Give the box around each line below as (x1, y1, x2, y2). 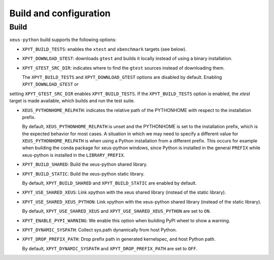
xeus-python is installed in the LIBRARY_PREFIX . (22, 152, 125, 158)
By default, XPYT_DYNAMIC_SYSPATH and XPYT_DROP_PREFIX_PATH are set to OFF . (22, 245, 198, 251)
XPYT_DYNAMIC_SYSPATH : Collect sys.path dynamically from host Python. (22, 226, 177, 233)
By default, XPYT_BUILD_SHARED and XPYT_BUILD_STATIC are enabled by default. (22, 180, 197, 186)
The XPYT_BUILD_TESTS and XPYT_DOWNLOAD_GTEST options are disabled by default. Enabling (22, 74, 222, 80)
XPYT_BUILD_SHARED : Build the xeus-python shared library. (22, 161, 148, 167)
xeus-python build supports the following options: (9, 37, 117, 43)
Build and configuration (9, 8, 111, 19)
